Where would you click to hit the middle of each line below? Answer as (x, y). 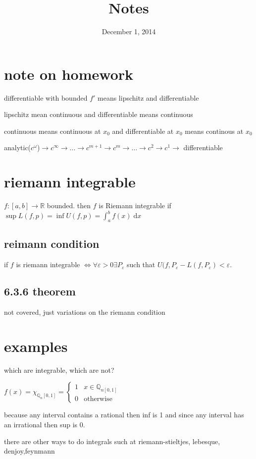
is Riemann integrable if (135, 205)
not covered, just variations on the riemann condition (85, 312)
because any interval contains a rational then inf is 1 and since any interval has (124, 415)
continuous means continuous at (52, 131)
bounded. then (69, 205)
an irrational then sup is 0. (45, 424)
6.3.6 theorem (40, 291)
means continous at (214, 131)
